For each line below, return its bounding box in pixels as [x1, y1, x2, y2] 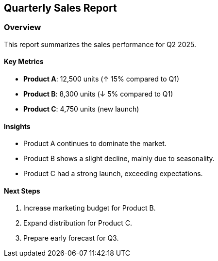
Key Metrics [4, 57, 44, 66]
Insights [4, 122, 31, 130]
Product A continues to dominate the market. [23, 139, 167, 148]
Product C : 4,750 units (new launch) [23, 105, 139, 114]
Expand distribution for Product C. [23, 219, 132, 228]
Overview [4, 22, 41, 33]
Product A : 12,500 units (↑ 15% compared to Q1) [23, 75, 179, 83]
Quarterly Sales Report [4, 2, 117, 14]
